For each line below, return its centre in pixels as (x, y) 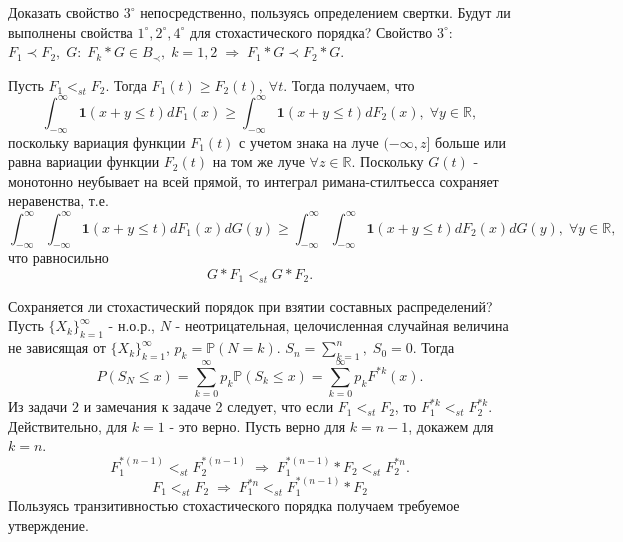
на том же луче (258, 161)
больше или (471, 141)
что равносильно (58, 257)
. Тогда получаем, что (349, 84)
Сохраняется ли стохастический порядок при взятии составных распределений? (250, 305)
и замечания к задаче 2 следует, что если (208, 406)
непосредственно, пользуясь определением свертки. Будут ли (325, 12)
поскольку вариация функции (97, 141)
